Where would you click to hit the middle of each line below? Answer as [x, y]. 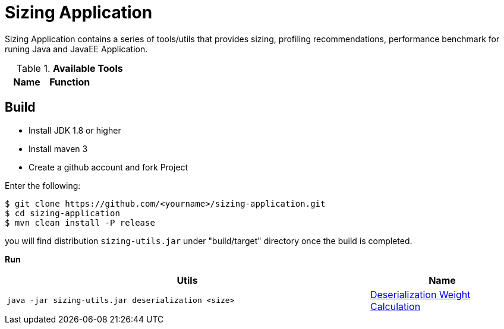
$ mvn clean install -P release [80, 222]
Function [70, 82]
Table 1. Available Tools [70, 68]
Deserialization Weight [420, 294]
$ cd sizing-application [62, 213]
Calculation [395, 306]
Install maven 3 [58, 148]
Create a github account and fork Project [108, 167]
